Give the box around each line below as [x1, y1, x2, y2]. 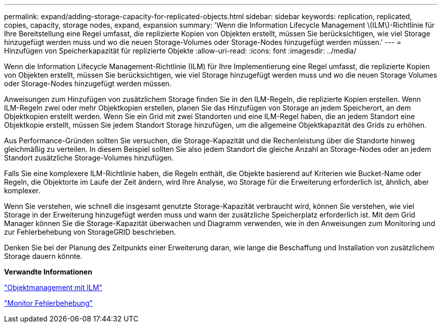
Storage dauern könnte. [4, 252, 83, 260]
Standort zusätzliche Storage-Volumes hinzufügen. [4, 153, 174, 162]
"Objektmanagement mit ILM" [4, 283, 102, 292]
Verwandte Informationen [4, 267, 92, 276]
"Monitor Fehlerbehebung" [4, 299, 93, 307]
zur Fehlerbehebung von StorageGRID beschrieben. [4, 228, 176, 236]
